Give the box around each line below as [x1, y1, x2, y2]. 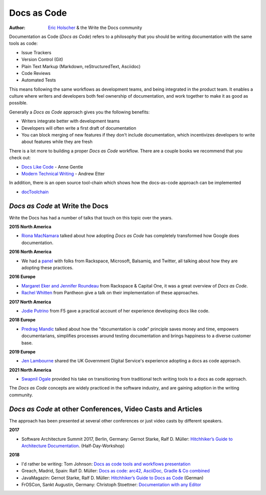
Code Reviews [21, 70, 51, 76]
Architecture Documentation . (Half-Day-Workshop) [21, 443, 125, 449]
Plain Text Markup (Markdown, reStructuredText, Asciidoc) [21, 63, 141, 69]
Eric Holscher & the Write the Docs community [48, 25, 142, 31]
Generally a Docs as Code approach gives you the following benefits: [9, 109, 150, 115]
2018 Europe [9, 317, 36, 323]
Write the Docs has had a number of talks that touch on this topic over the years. [9, 214, 173, 220]
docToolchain [21, 189, 49, 195]
